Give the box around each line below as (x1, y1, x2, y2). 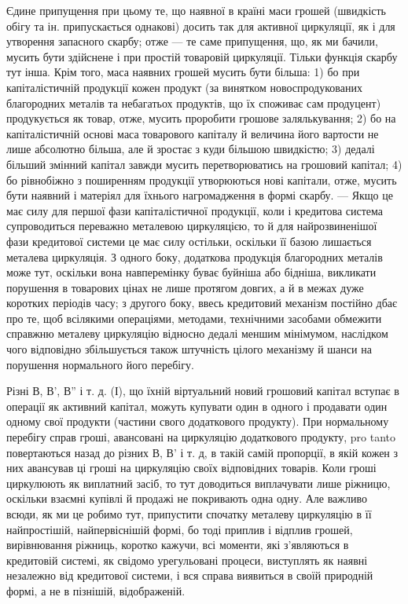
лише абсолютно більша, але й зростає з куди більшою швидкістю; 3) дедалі (6, 141, 375, 157)
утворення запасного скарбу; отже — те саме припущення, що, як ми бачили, (6, 33, 378, 49)
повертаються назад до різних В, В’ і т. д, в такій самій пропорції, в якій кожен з (6, 444, 399, 460)
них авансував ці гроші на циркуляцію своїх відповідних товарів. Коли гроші (6, 459, 377, 476)
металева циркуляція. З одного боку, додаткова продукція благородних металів (6, 248, 383, 265)
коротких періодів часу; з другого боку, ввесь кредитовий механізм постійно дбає (6, 295, 398, 311)
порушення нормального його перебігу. (6, 356, 194, 372)
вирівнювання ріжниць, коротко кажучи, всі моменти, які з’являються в (6, 536, 349, 553)
